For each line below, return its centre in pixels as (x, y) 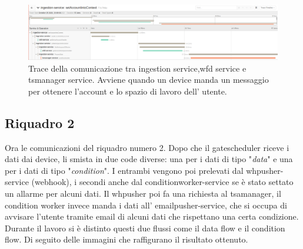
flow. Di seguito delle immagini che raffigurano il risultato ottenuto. (126, 239)
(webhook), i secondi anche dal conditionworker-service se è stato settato (162, 182)
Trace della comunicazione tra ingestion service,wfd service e (137, 68)
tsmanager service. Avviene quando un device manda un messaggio (149, 80)
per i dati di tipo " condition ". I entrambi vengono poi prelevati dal (124, 170)
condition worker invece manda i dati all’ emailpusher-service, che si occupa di (146, 205)
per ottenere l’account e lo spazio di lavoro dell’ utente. (128, 91)
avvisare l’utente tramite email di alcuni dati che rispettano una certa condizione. (152, 216)
